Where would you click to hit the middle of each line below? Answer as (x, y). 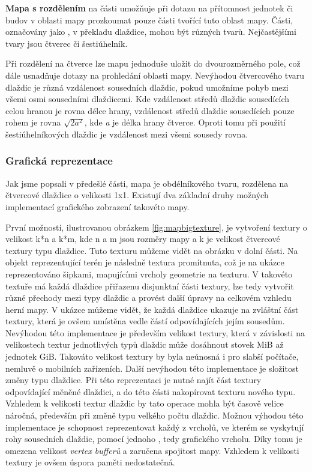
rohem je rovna (33, 122)
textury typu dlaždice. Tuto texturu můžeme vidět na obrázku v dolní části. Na (152, 250)
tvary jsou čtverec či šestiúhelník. (67, 43)
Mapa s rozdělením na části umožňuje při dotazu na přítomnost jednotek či (149, 8)
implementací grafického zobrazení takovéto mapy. (97, 206)
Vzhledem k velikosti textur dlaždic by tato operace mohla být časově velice (145, 403)
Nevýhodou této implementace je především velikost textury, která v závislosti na (155, 332)
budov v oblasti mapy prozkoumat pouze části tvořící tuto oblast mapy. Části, (149, 20)
